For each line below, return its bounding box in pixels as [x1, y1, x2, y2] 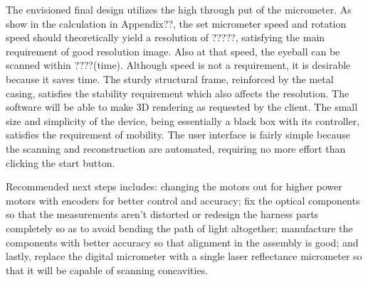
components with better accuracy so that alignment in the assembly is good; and [6, 234, 359, 249]
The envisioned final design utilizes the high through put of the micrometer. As [6, 2, 352, 16]
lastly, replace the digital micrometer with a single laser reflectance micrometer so [6, 249, 362, 264]
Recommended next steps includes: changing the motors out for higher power [6, 179, 342, 194]
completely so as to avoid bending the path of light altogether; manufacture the [6, 220, 353, 235]
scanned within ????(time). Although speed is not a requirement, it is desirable [6, 58, 351, 72]
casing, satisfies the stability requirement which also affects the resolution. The [6, 85, 349, 100]
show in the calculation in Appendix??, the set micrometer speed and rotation [6, 16, 347, 31]
